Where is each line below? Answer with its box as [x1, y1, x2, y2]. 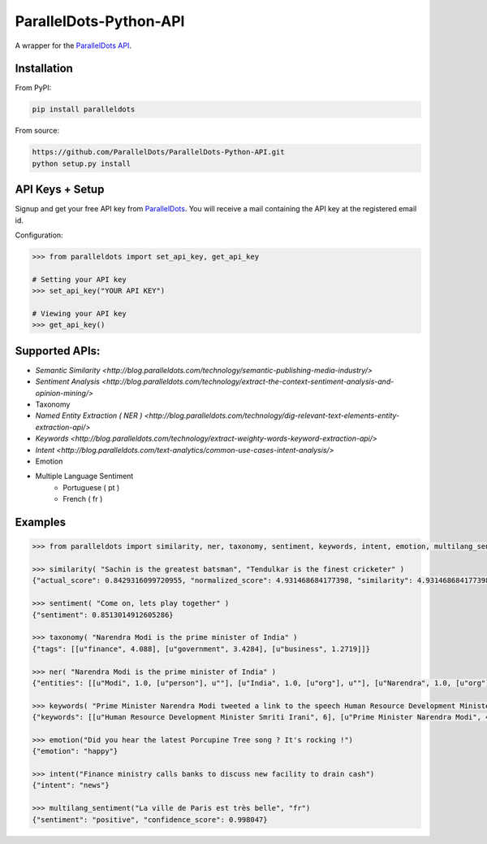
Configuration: [15, 230, 64, 240]
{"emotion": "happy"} [32, 746, 119, 756]
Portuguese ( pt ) [62, 482, 120, 492]
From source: [15, 126, 60, 136]
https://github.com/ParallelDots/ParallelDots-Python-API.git [32, 147, 285, 157]
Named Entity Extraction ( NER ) [35, 411, 143, 420]
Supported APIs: [15, 344, 101, 358]
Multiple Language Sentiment [35, 472, 134, 481]
